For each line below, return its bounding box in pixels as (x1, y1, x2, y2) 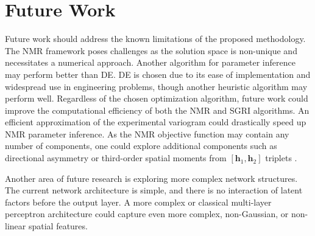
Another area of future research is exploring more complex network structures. (5, 172, 298, 184)
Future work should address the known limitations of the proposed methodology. (5, 32, 306, 45)
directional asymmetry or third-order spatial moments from (5, 151, 227, 164)
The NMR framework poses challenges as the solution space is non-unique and (5, 44, 297, 57)
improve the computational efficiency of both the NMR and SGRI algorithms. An (5, 103, 310, 116)
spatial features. (28, 220, 88, 232)
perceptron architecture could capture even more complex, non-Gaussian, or (5, 207, 289, 220)
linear (5, 220, 26, 232)
